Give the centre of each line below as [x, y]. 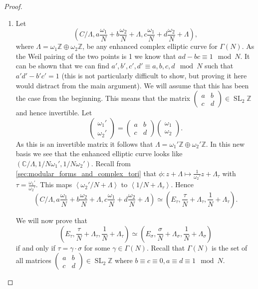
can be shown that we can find [62, 66]
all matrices [33, 260]
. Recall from [111, 163]
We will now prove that [51, 220]
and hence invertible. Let [54, 113]
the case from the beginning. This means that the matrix [103, 98]
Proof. [13, 6]
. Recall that [166, 247]
